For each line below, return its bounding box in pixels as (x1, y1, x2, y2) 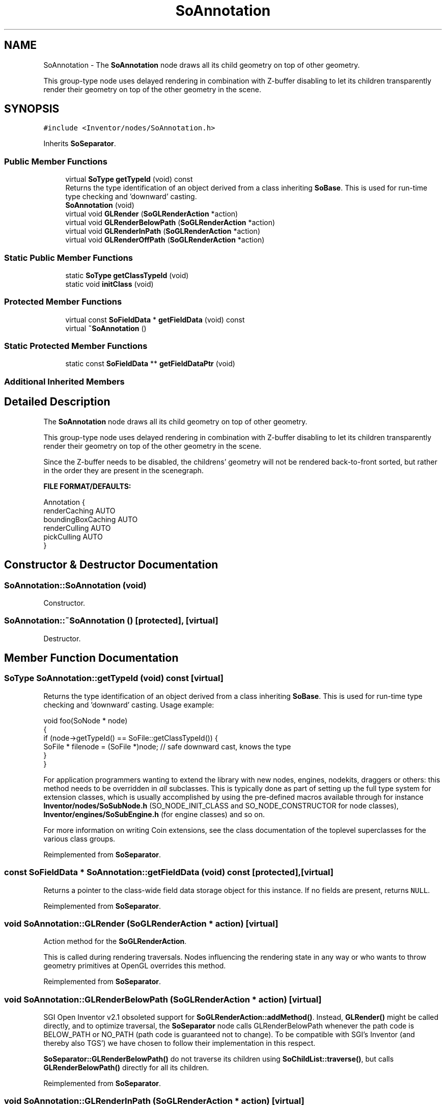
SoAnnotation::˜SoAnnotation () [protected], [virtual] (4, 615, 218, 626)
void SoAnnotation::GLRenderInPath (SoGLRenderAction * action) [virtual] (4, 1096, 304, 1106)
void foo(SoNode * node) (43, 716, 128, 725)
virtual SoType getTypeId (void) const (65, 175, 193, 184)
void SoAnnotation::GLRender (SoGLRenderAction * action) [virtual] (4, 918, 278, 929)
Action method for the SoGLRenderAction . (43, 937, 187, 946)
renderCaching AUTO (43, 506, 116, 515)
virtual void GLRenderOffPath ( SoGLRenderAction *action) (65, 235, 265, 245)
